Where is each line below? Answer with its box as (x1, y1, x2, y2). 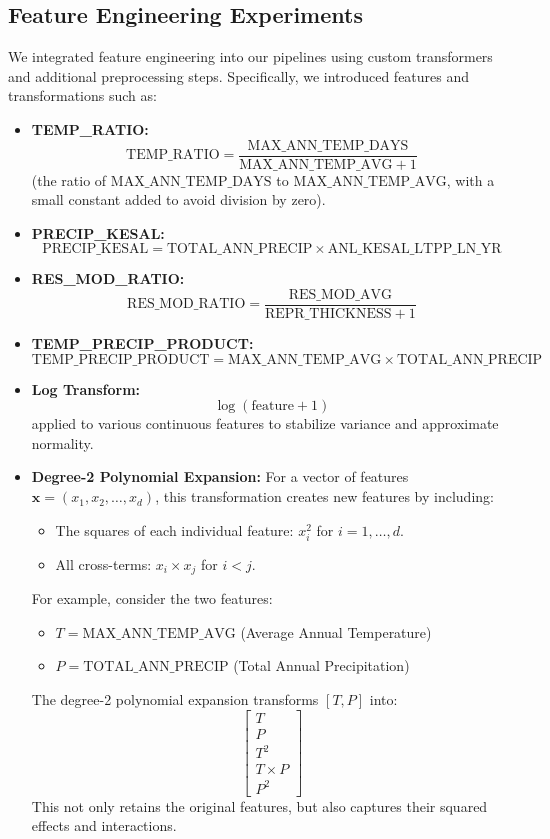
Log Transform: (31, 378, 141, 399)
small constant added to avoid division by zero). (31, 189, 326, 210)
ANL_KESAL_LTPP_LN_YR (327, 242, 502, 257)
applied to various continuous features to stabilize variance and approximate (31, 413, 499, 434)
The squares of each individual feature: (55, 519, 294, 540)
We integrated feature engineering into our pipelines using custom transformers (8, 46, 493, 67)
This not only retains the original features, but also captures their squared (31, 795, 488, 816)
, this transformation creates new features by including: (155, 486, 494, 507)
